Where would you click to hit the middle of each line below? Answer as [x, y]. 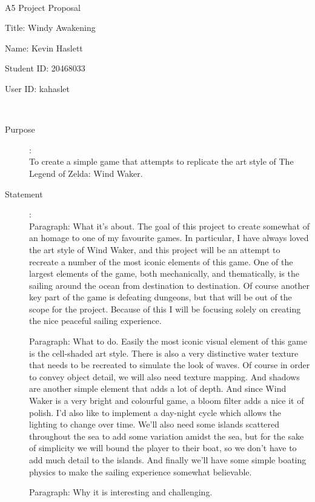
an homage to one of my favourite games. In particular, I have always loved [169, 238]
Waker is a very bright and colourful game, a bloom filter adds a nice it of [167, 401]
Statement [24, 193]
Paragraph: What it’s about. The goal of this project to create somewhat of [169, 226]
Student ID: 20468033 [45, 68]
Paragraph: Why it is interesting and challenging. [121, 492]
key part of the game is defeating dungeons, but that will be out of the [161, 297]
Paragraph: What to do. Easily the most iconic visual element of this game [168, 341]
